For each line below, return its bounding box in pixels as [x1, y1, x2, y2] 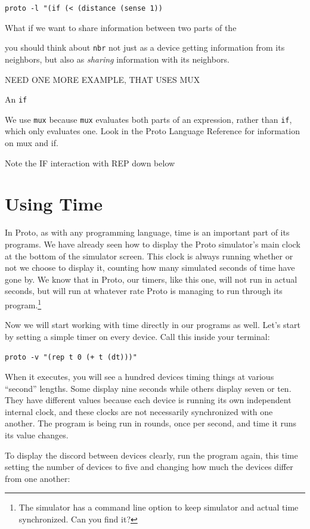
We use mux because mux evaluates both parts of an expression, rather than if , [5, 113, 292, 125]
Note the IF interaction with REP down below [5, 156, 175, 169]
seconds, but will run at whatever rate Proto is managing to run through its [5, 284, 283, 297]
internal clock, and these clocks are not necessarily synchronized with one [5, 405, 273, 417]
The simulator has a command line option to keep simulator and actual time [18, 501, 299, 513]
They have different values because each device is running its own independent [5, 394, 292, 406]
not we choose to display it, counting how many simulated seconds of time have [5, 261, 295, 274]
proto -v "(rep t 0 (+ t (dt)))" [5, 353, 137, 362]
